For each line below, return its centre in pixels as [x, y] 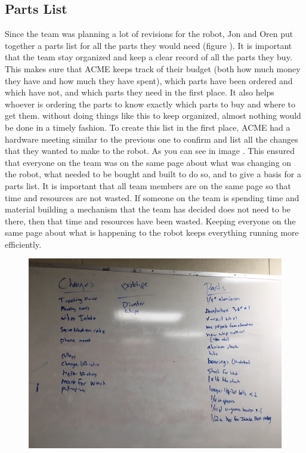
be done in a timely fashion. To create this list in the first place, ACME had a [148, 127]
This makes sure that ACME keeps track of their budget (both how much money [153, 68]
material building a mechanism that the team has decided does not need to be [148, 209]
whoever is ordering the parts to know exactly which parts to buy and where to [150, 104]
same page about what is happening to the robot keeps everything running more [152, 232]
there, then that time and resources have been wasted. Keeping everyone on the [150, 221]
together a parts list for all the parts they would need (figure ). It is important [149, 45]
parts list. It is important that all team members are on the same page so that [148, 185]
